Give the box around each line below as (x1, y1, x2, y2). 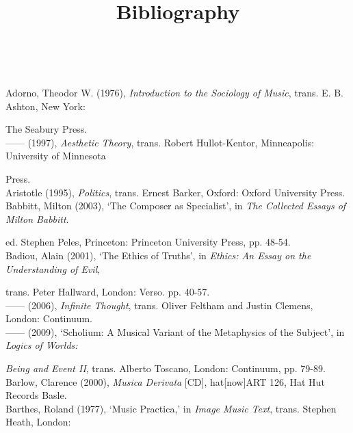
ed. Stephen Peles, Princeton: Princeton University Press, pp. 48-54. (5, 235, 291, 249)
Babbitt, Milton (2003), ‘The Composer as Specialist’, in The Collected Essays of (5, 198, 346, 213)
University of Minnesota (5, 148, 106, 163)
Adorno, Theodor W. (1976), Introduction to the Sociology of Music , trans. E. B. (5, 85, 343, 99)
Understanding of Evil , (5, 261, 101, 276)
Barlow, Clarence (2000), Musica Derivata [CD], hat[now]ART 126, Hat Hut (5, 374, 325, 389)
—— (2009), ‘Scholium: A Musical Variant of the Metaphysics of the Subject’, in (5, 324, 345, 339)
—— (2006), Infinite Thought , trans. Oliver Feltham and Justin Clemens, (5, 298, 313, 312)
